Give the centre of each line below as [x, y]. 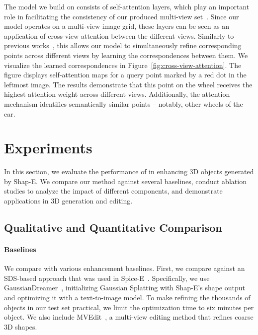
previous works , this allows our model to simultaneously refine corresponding [123, 45]
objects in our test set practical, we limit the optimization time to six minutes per [129, 307]
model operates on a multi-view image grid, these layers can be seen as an [117, 26]
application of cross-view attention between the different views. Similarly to [119, 35]
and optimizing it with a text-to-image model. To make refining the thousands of [127, 297]
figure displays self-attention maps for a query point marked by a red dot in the [125, 75]
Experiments [48, 148]
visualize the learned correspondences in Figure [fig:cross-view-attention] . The [123, 65]
